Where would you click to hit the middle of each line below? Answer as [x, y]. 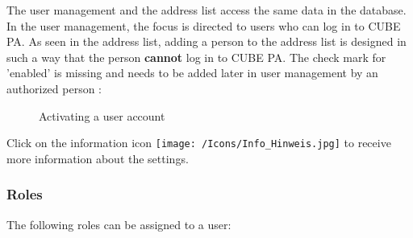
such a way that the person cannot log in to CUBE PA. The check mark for [196, 57]
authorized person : [54, 88]
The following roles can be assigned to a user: [119, 224]
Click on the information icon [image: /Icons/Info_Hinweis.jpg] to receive [199, 143]
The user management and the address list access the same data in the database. [206, 10]
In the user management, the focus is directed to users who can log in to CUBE [204, 25]
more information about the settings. [98, 158]
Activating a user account [102, 115]
